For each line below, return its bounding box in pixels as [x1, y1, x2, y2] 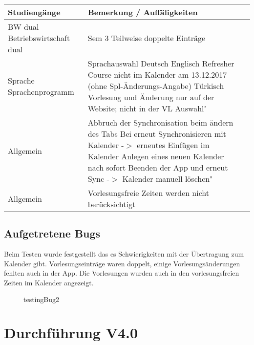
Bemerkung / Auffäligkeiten [87, 6, 198, 18]
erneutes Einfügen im [137, 139, 210, 151]
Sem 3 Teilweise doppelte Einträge [87, 32, 206, 43]
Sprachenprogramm [8, 86, 74, 97]
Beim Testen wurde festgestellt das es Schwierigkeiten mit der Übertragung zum [4, 249, 244, 259]
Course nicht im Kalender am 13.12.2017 [87, 69, 227, 80]
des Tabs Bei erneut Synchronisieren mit [87, 128, 227, 139]
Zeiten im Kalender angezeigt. [4, 277, 94, 287]
